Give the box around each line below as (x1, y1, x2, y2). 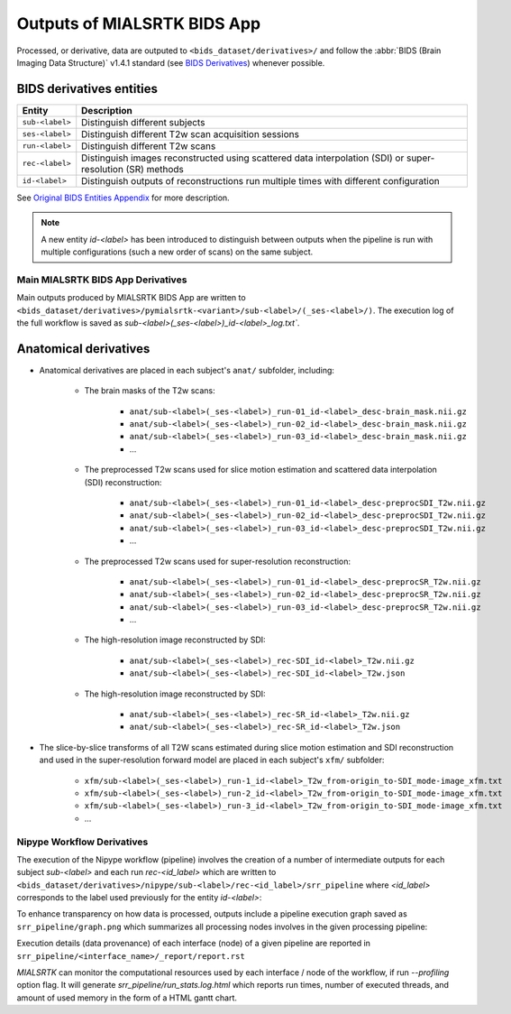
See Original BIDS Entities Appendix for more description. (16, 192, 230, 203)
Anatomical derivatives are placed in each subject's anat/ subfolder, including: (39, 364, 335, 375)
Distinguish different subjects (81, 115, 205, 128)
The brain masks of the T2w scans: (84, 385, 215, 396)
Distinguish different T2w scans (81, 140, 216, 152)
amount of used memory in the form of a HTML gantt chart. (16, 992, 238, 1003)
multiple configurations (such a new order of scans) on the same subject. (41, 246, 314, 257)
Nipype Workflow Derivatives (16, 835, 149, 848)
